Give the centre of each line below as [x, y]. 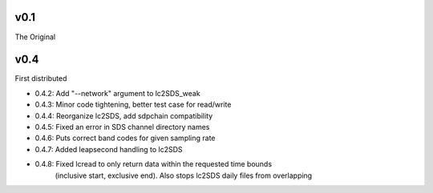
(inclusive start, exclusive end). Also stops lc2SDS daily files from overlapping [184, 175]
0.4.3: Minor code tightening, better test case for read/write [133, 105]
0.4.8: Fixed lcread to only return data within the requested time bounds [154, 164]
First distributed [41, 78]
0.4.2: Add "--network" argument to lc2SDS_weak [117, 93]
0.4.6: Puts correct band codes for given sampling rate [125, 138]
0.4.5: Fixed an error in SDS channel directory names [122, 127]
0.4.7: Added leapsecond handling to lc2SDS [109, 149]
